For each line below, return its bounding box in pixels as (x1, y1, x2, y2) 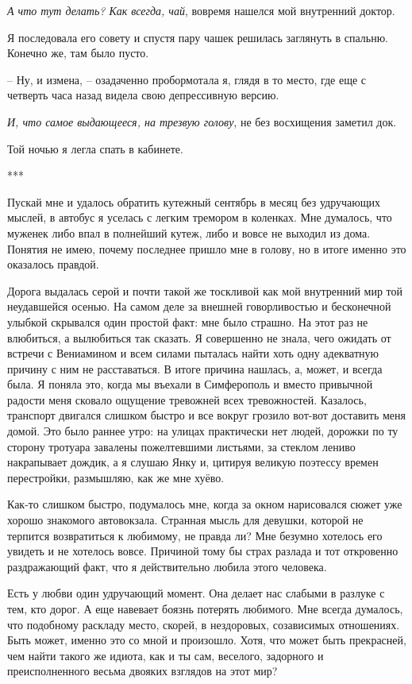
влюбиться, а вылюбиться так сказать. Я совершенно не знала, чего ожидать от (7, 329, 391, 346)
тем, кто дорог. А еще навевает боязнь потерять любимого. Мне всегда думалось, (7, 601, 403, 616)
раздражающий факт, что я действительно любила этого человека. (7, 558, 327, 574)
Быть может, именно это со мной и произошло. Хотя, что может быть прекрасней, (7, 632, 406, 648)
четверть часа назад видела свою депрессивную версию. (7, 87, 279, 103)
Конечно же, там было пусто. (7, 44, 149, 61)
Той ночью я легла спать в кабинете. (7, 140, 183, 157)
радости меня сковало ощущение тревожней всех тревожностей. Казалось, (7, 391, 367, 408)
